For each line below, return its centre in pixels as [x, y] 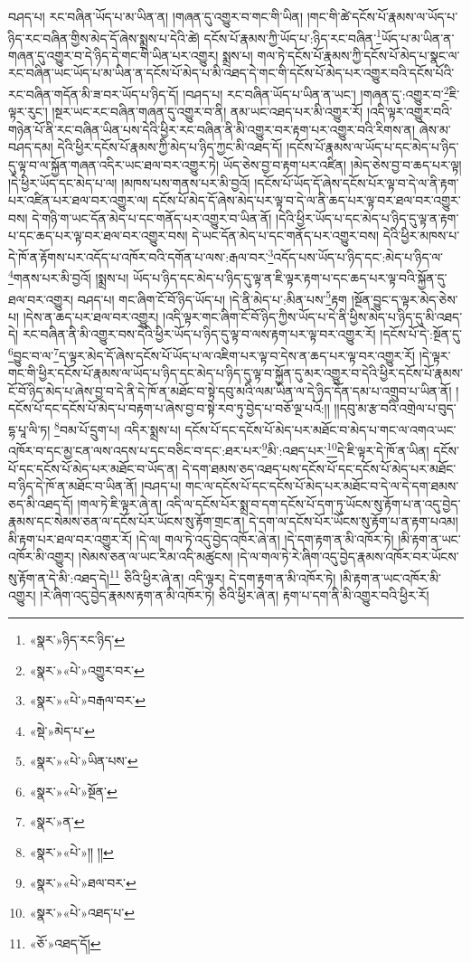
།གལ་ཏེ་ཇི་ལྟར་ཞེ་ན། [119, 503]
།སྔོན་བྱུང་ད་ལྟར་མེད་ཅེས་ [405, 299]
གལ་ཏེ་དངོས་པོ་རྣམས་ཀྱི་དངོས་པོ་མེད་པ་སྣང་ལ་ [358, 55]
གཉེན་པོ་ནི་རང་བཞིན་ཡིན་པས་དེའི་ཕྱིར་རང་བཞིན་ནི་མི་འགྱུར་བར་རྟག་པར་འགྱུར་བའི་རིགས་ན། [212, 129]
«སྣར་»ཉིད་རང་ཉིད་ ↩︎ [77, 639]
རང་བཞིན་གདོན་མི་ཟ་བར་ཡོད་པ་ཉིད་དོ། [94, 94]
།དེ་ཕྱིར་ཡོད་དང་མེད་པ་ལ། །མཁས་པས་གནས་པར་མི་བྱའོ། [129, 182]
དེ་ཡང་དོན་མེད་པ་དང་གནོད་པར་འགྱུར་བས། [286, 236]
